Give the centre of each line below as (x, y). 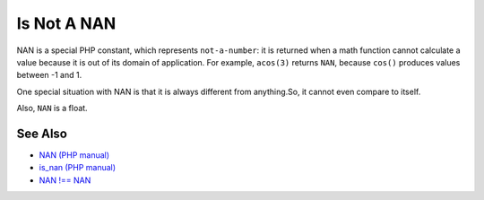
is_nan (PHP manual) (78, 168)
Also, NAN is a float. (52, 109)
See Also (42, 133)
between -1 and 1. (49, 75)
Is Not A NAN (66, 23)
